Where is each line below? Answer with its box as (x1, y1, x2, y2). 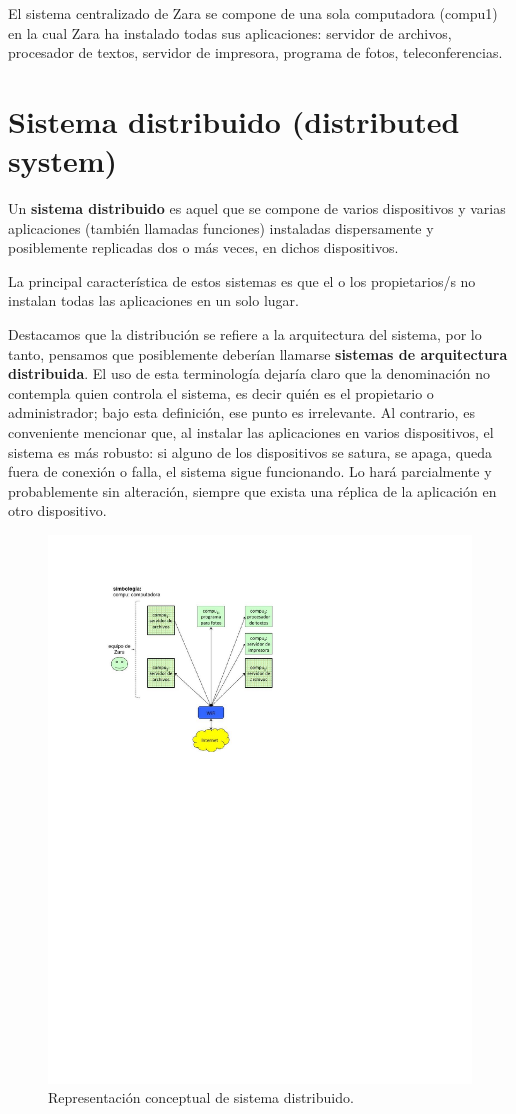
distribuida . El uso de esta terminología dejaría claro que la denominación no (8, 363, 490, 384)
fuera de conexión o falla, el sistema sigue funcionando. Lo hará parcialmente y (8, 461, 492, 482)
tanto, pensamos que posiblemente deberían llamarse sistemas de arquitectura (8, 343, 508, 364)
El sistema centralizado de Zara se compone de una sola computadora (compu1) (8, 3, 498, 23)
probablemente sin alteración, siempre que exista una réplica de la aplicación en (8, 480, 497, 501)
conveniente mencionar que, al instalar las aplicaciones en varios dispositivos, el (8, 422, 494, 443)
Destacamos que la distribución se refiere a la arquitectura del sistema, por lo (8, 324, 482, 345)
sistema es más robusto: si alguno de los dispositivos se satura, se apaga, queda (8, 441, 493, 462)
